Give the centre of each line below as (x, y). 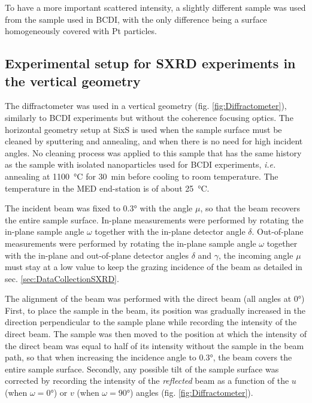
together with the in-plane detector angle (170, 231)
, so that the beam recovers (250, 208)
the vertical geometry (73, 81)
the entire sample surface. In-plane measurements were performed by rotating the (154, 219)
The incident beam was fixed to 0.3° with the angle (99, 208)
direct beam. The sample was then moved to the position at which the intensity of (156, 334)
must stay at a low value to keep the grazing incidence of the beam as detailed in (154, 267)
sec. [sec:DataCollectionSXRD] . (62, 278)
